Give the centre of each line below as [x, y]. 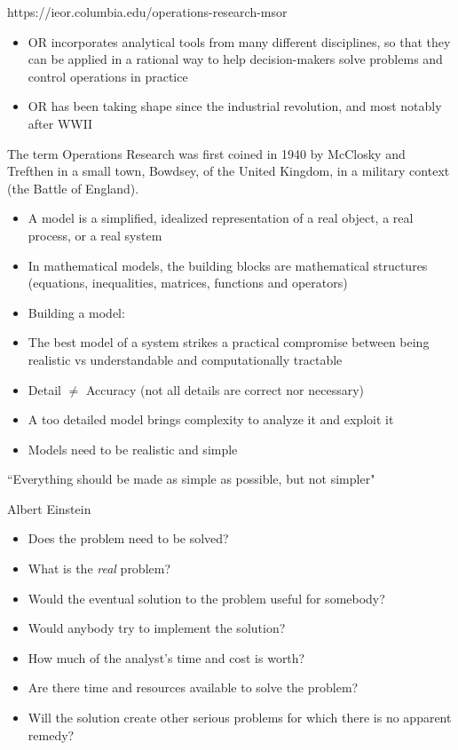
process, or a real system [95, 235]
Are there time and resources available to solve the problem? [193, 687]
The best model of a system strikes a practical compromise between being [229, 342]
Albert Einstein [49, 508]
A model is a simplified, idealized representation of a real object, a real [221, 218]
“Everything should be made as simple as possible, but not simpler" [191, 479]
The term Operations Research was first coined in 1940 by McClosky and [206, 153]
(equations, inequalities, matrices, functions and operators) [188, 283]
